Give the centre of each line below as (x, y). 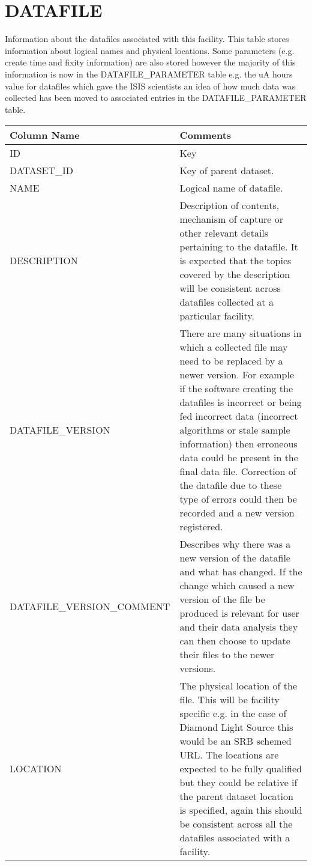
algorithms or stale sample (235, 430)
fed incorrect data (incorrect (239, 416)
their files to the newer (227, 655)
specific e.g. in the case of (233, 713)
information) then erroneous (238, 444)
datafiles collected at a (226, 302)
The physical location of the (238, 686)
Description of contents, (229, 205)
